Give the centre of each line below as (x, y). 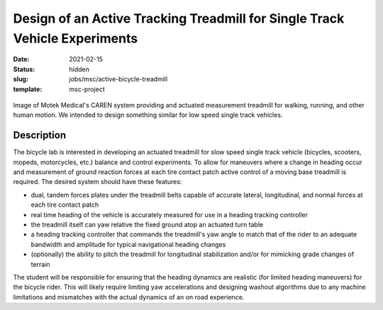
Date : (21, 59)
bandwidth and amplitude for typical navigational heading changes (128, 244)
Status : (24, 69)
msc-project (87, 89)
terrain (40, 264)
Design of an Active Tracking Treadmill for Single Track (179, 18)
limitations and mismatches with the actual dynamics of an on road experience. (129, 297)
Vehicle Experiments (76, 38)
